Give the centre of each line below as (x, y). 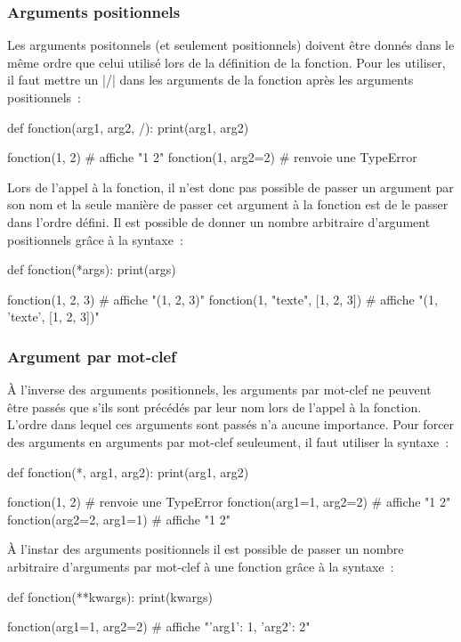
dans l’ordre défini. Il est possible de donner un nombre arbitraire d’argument (219, 221)
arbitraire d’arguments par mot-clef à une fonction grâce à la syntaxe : (201, 566)
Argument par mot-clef (92, 356)
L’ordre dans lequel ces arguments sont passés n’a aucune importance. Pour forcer (231, 424)
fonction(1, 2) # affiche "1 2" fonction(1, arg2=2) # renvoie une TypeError (212, 157)
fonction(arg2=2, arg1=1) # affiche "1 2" (119, 519)
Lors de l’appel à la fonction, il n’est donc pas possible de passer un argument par (230, 187)
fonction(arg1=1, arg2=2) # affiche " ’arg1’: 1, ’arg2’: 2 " (159, 626)
